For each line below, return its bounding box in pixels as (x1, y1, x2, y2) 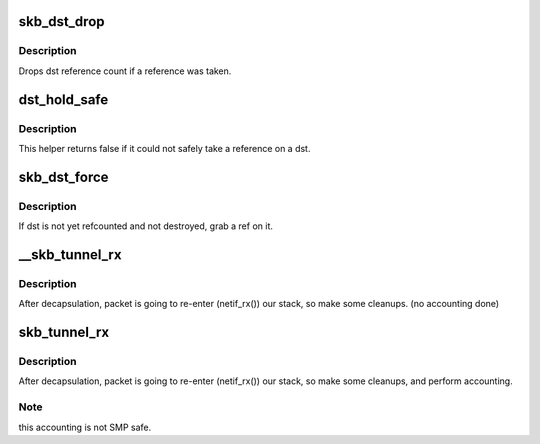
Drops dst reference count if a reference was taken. (18, 65, 232, 77)
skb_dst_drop (18, 13, 105, 30)
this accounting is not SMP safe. (18, 421, 152, 433)
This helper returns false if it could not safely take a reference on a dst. (18, 142, 311, 154)
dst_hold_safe (18, 91, 109, 108)
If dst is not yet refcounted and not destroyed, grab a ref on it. (18, 220, 274, 232)
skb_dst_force (18, 168, 109, 185)
